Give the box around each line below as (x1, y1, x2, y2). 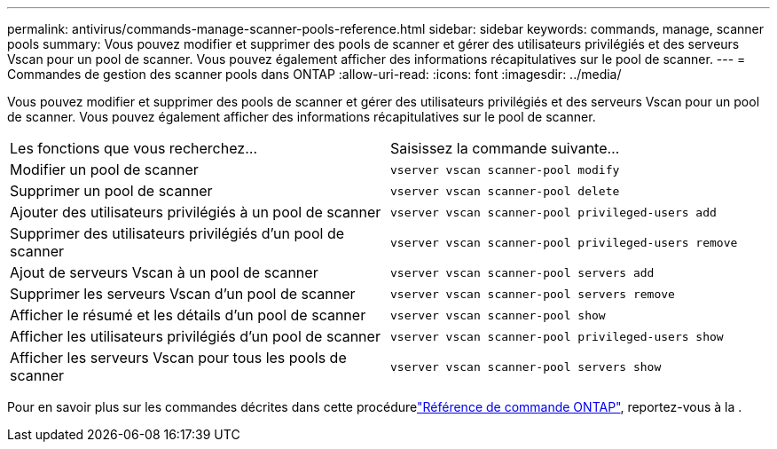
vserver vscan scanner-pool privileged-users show (390, 329, 724, 343)
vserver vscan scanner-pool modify (390, 162, 620, 177)
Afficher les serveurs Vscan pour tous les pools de (10, 349, 347, 366)
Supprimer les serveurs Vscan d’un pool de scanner (10, 285, 356, 303)
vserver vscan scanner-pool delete (390, 184, 620, 198)
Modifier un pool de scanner (10, 161, 199, 178)
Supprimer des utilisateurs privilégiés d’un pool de (10, 224, 345, 242)
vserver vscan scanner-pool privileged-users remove (390, 235, 738, 249)
